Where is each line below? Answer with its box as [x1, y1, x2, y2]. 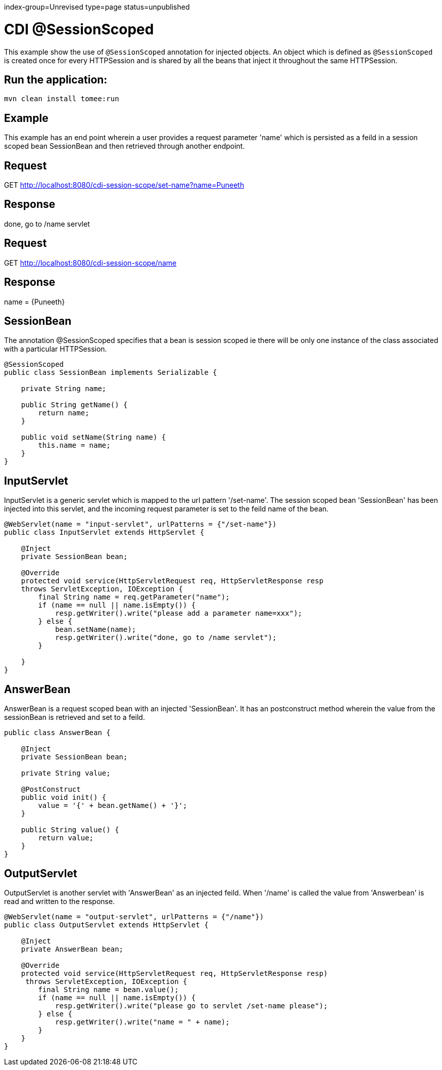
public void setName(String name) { [21, 433, 166, 442]
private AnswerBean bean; [21, 945, 124, 953]
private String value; [21, 769, 111, 778]
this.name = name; [38, 441, 111, 450]
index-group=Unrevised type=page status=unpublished [4, 3, 190, 11]
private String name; [21, 384, 107, 393]
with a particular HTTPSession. [4, 345, 107, 354]
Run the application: [4, 73, 108, 86]
